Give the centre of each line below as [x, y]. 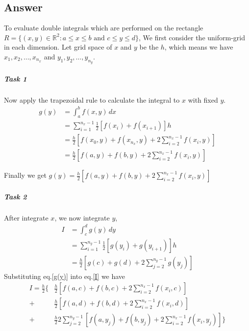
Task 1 [15, 78]
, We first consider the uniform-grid [192, 37]
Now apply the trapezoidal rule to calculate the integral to [92, 99]
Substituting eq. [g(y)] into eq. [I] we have [65, 276]
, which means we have [199, 47]
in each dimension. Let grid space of [58, 47]
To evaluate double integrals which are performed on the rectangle [104, 28]
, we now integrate [82, 217]
